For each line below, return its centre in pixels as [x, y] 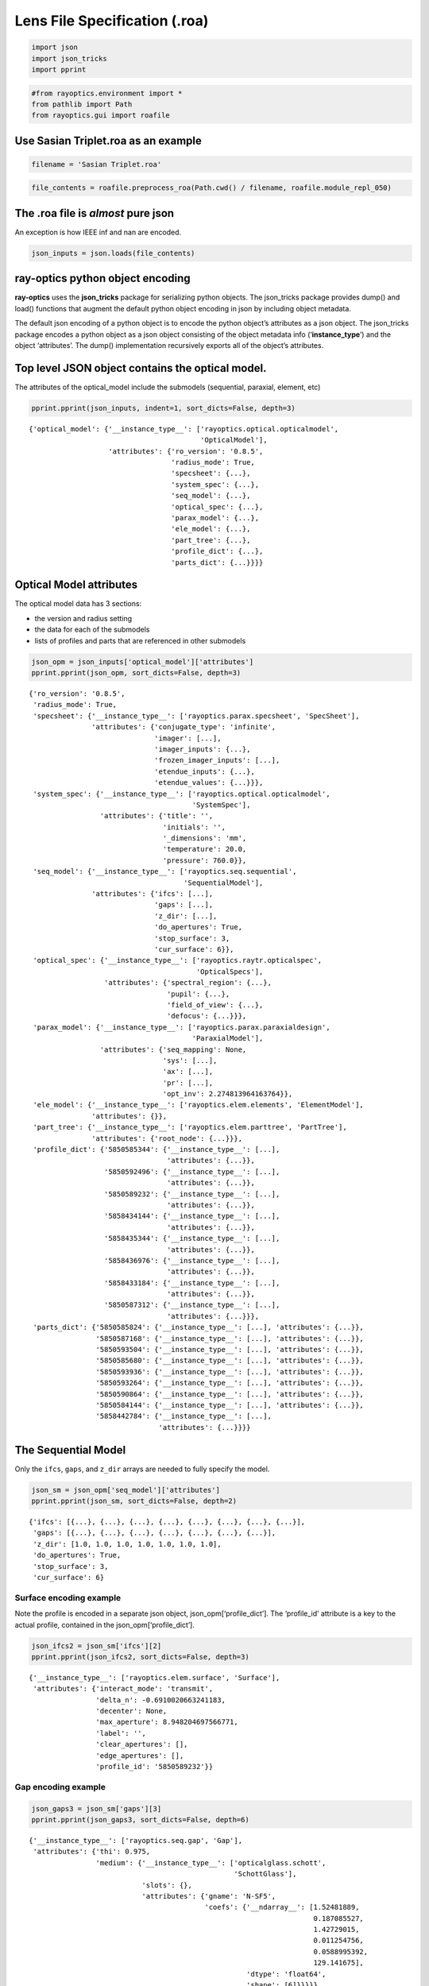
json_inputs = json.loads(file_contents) [113, 253]
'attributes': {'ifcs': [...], [153, 894]
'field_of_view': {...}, [215, 1005]
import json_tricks [69, 58]
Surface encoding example [68, 1598]
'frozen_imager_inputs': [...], [217, 760]
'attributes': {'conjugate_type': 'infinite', [184, 727]
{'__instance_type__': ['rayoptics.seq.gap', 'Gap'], [135, 1840]
